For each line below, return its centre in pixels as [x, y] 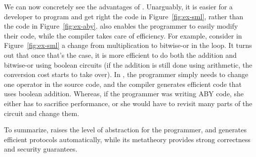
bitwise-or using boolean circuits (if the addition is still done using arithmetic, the [128, 64]
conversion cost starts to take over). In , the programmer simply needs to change [126, 74]
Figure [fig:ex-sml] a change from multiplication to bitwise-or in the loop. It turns [128, 45]
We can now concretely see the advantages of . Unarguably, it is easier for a [118, 6]
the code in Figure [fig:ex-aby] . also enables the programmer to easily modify [121, 26]
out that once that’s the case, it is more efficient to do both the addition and [120, 55]
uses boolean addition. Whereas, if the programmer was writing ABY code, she [124, 94]
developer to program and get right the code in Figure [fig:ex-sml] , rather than [124, 16]
